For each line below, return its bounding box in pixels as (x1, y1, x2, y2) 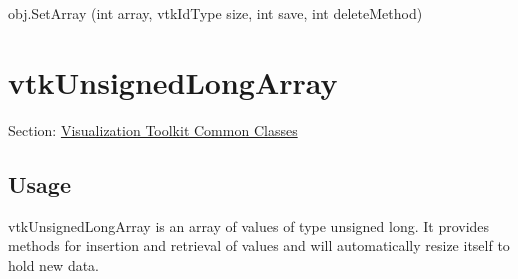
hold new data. (8, 254, 100, 275)
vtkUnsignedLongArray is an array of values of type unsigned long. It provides (8, 215, 490, 236)
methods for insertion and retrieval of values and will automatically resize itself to (8, 235, 510, 256)
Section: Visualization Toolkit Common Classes (8, 119, 298, 140)
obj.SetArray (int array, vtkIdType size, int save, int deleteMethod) (8, 3, 423, 23)
